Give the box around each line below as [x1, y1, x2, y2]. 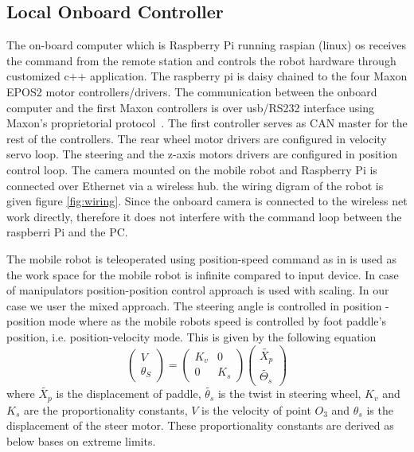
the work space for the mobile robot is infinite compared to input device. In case [6, 266, 399, 282]
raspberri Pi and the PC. [6, 224, 128, 240]
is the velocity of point [201, 401, 311, 418]
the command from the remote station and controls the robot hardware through [6, 52, 396, 68]
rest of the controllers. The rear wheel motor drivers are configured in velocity [6, 130, 387, 146]
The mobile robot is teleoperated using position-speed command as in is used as [6, 250, 396, 267]
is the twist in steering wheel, [217, 385, 361, 402]
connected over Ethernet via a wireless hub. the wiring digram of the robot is [6, 177, 384, 193]
